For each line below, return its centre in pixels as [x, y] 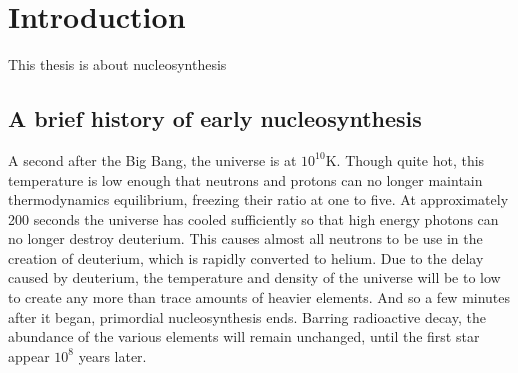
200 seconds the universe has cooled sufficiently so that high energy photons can [253, 218]
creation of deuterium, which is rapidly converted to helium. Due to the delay [246, 257]
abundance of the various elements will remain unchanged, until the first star [244, 336]
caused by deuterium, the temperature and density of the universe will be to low [254, 277]
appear [29, 355]
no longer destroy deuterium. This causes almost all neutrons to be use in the [245, 238]
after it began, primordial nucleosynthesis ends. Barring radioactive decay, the [247, 316]
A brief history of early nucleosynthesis [215, 118]
